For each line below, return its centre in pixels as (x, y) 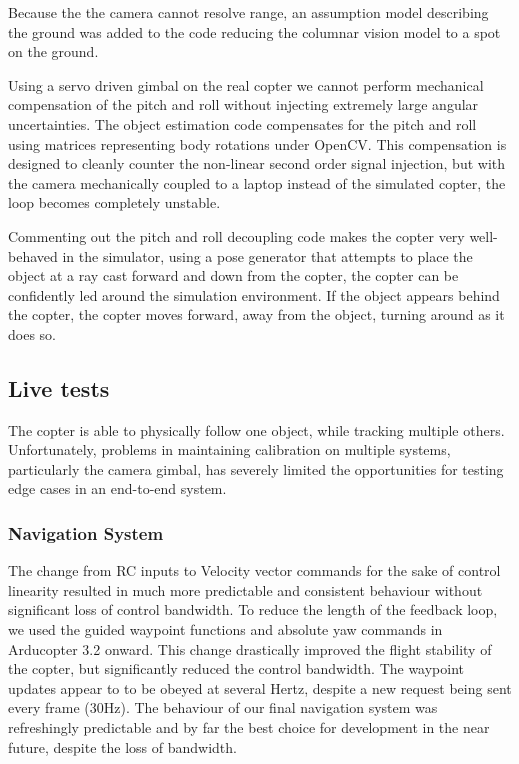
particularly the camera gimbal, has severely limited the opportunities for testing (256, 468)
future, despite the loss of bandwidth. (122, 746)
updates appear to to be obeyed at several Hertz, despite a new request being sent (260, 687)
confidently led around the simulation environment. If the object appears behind (254, 294)
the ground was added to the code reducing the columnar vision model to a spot (254, 31)
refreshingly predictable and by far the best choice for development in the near (249, 727)
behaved (33, 255)
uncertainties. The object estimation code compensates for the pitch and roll (242, 123)
